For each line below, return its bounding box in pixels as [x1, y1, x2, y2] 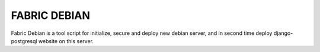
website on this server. [38, 37, 94, 44]
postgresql [11, 37, 37, 44]
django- [273, 30, 293, 37]
